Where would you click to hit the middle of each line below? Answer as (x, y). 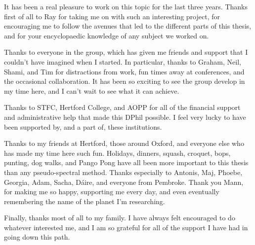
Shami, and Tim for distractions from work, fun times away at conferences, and (124, 71)
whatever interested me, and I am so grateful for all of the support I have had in (126, 227)
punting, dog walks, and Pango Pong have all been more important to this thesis (126, 162)
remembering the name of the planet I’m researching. (85, 201)
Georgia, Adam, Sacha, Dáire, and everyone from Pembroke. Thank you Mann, (124, 182)
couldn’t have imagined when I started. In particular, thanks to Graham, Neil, (123, 61)
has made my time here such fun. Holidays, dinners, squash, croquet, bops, (117, 153)
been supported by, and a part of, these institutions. (83, 126)
